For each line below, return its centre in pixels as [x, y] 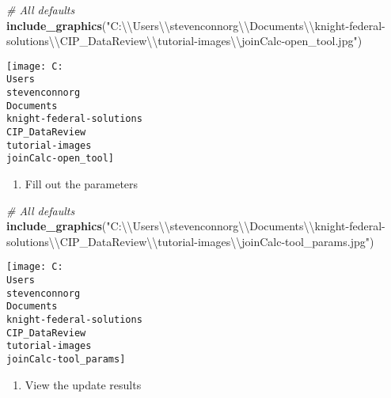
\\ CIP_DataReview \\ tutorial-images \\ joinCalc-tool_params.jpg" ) [211, 241]
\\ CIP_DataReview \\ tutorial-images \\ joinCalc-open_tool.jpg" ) [205, 41]
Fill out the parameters [82, 184]
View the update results [83, 384]
